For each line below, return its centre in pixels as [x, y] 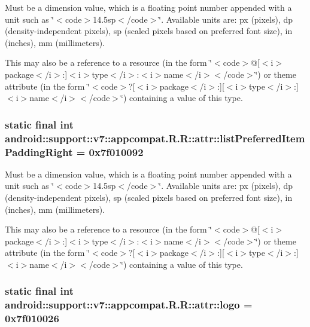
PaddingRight [39, 152]
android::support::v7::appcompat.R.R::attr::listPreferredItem [155, 138]
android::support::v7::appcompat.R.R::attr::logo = [129, 305]
